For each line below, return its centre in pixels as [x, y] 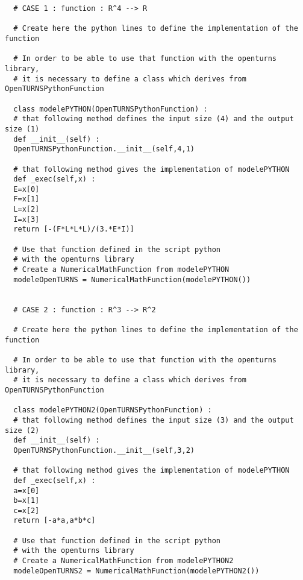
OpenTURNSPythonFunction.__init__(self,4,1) [104, 149]
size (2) [22, 430]
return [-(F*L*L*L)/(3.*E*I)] [74, 229]
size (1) [22, 129]
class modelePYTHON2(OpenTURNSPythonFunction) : [113, 410]
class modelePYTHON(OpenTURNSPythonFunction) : [111, 109]
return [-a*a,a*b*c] [55, 521]
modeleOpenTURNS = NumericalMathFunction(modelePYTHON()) [132, 279]
